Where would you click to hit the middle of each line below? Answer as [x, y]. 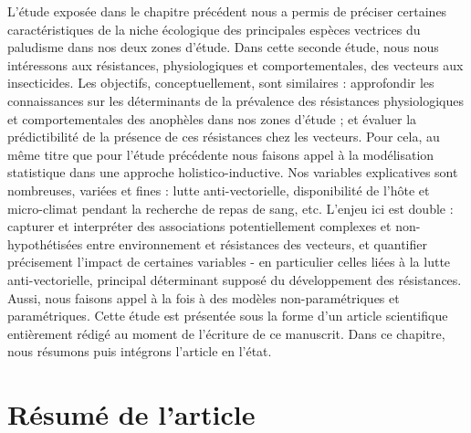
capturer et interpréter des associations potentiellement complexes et [199, 226]
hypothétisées [45, 243]
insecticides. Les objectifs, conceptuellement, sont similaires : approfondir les [221, 83]
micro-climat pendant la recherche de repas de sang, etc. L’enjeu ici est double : [230, 208]
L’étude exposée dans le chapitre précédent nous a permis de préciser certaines [227, 11]
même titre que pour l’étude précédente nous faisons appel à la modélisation [221, 154]
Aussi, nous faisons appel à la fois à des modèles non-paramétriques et [204, 297]
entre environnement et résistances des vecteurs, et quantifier [256, 243]
